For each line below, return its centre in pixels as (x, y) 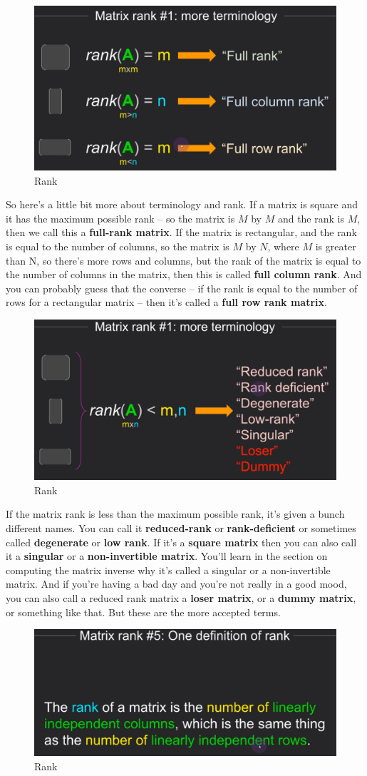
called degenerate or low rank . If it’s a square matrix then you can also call (181, 542)
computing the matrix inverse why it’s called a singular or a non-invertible (168, 570)
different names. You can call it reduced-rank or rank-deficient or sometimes (181, 528)
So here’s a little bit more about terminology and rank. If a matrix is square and (182, 204)
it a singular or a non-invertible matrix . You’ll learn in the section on (167, 556)
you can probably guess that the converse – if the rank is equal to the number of (182, 288)
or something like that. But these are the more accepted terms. (143, 612)
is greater (336, 246)
